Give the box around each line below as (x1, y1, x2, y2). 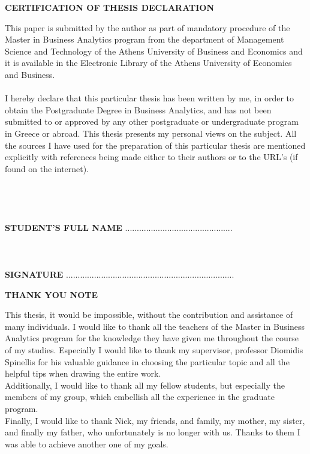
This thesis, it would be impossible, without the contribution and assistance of (5, 308, 293, 321)
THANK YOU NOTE (5, 288, 98, 300)
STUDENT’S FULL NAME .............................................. (5, 221, 233, 233)
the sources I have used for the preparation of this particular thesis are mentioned (5, 139, 306, 151)
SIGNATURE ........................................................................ (5, 268, 234, 281)
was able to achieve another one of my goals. (5, 437, 168, 450)
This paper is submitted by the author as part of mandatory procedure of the (5, 21, 290, 34)
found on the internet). (5, 162, 89, 175)
